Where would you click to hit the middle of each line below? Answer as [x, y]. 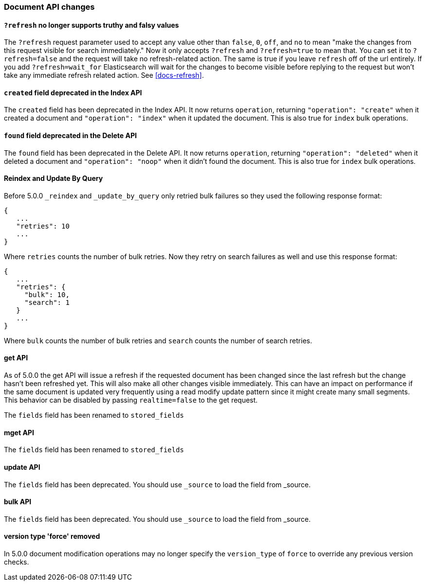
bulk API [18, 502]
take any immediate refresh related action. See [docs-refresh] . [104, 75]
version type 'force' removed [52, 536]
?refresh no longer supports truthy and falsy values [92, 25]
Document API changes [49, 7]
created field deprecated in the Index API [73, 92]
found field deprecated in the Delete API [70, 136]
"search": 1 [47, 302]
